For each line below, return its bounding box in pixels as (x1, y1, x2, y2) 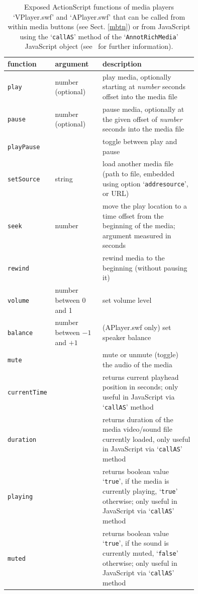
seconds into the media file (103, 123, 184, 134)
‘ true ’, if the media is (103, 476, 169, 486)
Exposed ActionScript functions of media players (24, 2, 174, 12)
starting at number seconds (103, 81, 185, 92)
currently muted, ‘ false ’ (103, 548, 178, 558)
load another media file (103, 158, 173, 169)
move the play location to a (103, 201, 187, 211)
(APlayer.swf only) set (103, 322, 171, 333)
